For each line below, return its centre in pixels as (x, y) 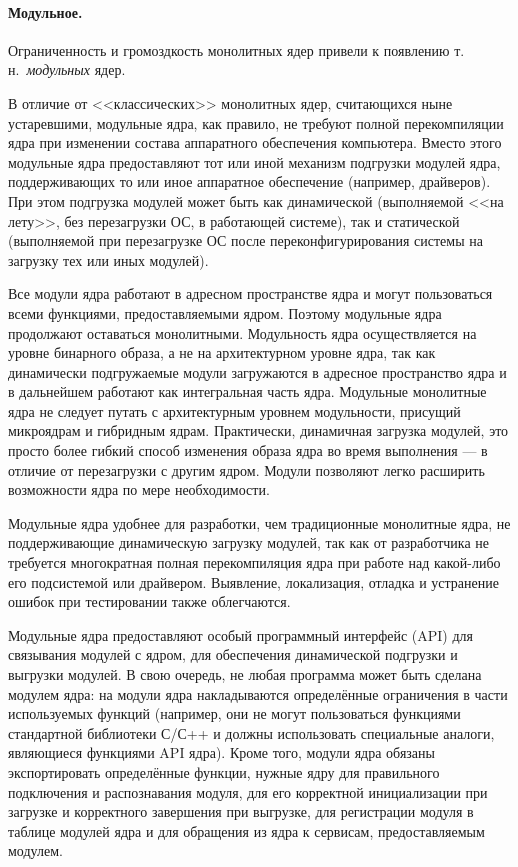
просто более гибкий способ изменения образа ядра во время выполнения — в (248, 450)
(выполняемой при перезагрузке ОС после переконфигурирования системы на (245, 240)
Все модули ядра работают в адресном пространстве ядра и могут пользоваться (250, 293)
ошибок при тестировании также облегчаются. (149, 601)
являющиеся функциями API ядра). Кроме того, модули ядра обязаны (221, 752)
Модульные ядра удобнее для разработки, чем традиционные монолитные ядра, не (259, 522)
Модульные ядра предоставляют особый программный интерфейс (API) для (241, 634)
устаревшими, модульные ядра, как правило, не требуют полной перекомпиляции (256, 122)
